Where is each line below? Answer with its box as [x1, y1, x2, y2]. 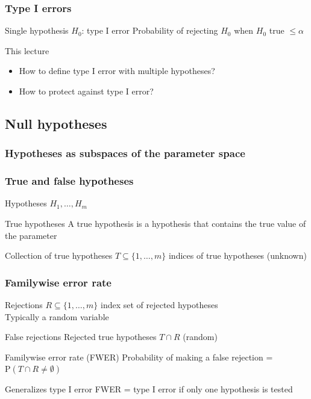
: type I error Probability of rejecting [81, 24, 218, 37]
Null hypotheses [5, 114, 107, 132]
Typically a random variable [5, 310, 109, 323]
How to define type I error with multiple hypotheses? [19, 64, 215, 77]
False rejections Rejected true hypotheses [5, 330, 157, 343]
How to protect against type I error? [19, 85, 154, 97]
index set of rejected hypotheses [100, 298, 218, 311]
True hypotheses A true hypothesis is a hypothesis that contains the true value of [5, 217, 306, 230]
